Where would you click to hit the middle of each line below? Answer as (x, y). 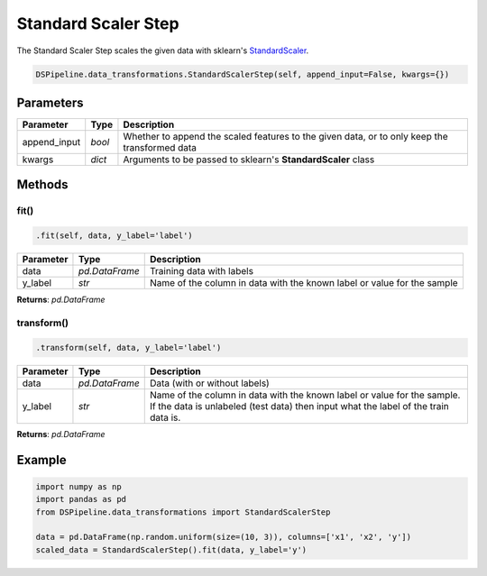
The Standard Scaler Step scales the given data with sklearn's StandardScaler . (163, 50)
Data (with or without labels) (209, 383)
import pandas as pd (81, 499)
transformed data (160, 148)
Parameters (50, 102)
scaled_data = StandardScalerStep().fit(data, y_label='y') (171, 549)
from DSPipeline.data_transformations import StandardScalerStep (183, 512)
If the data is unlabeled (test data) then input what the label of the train (299, 406)
